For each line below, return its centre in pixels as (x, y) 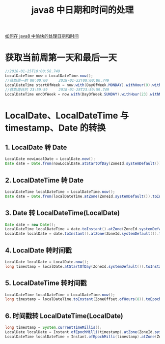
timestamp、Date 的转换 (55, 128)
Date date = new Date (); (30, 224)
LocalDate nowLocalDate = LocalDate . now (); (50, 159)
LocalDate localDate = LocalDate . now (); (47, 262)
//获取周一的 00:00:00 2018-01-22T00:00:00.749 (57, 80)
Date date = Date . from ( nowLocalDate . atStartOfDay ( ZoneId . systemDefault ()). (84, 164)
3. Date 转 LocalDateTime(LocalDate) (63, 213)
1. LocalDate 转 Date (36, 147)
